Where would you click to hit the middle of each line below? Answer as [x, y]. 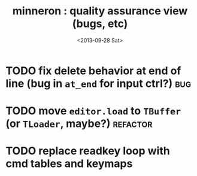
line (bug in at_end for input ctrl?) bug [99, 84]
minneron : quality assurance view [100, 11]
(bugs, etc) [100, 24]
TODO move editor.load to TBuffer [93, 111]
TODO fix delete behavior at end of [93, 71]
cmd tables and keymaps [69, 164]
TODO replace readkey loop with [88, 151]
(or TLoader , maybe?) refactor [79, 124]
